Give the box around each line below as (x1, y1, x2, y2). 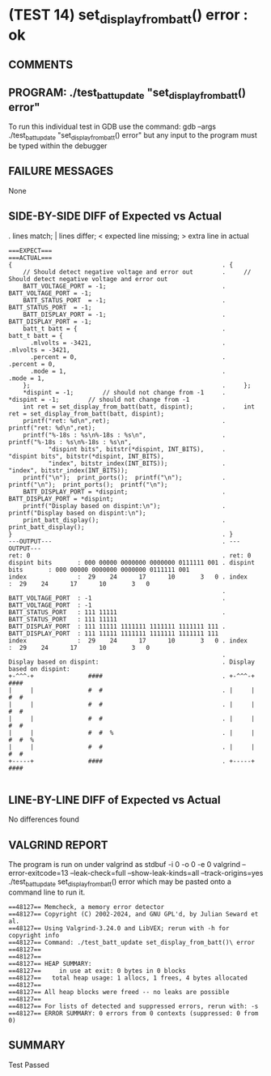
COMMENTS (8, 58, 74, 72)
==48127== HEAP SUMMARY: (8, 960, 92, 968)
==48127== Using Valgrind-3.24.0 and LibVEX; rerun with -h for (8, 924, 230, 933)
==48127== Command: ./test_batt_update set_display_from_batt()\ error (8, 938, 255, 947)
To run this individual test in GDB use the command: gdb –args (8, 122, 217, 131)
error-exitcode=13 (8, 869, 69, 878)
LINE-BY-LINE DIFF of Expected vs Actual (8, 792, 221, 807)
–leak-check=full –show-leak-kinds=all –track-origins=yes (70, 869, 264, 878)
